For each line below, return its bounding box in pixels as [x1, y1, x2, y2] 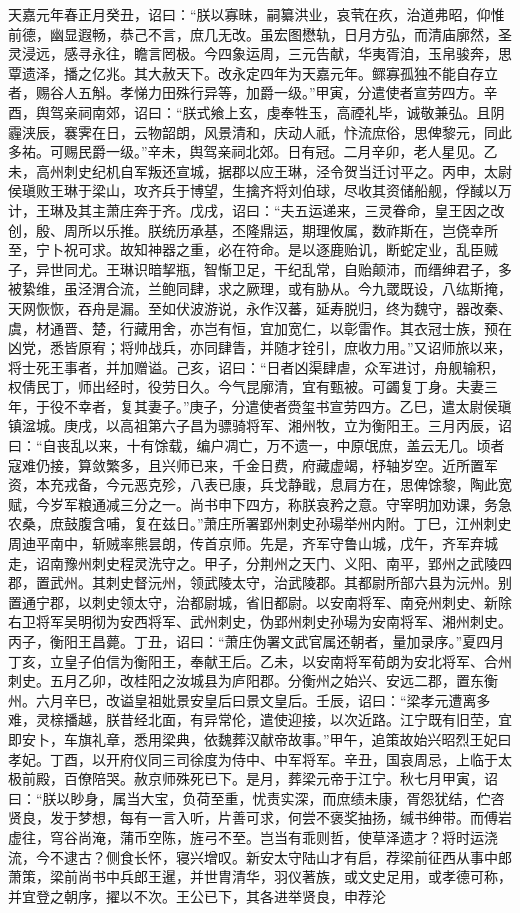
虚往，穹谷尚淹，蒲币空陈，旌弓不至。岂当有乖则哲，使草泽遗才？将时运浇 [8, 826, 498, 847]
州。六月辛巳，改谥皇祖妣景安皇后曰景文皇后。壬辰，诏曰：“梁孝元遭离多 [8, 689, 491, 710]
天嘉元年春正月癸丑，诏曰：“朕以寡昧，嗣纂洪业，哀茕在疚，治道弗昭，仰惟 [8, 4, 505, 24]
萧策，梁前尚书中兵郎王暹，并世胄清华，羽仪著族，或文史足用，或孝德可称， [8, 866, 512, 887]
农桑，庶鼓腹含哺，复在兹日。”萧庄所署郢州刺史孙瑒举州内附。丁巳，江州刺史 [8, 513, 512, 534]
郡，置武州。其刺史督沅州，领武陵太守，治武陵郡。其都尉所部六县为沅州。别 [8, 572, 512, 593]
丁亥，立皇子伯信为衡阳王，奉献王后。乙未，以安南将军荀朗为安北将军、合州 [8, 650, 512, 671]
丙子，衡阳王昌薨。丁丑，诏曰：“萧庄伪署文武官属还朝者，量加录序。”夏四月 [8, 631, 505, 651]
